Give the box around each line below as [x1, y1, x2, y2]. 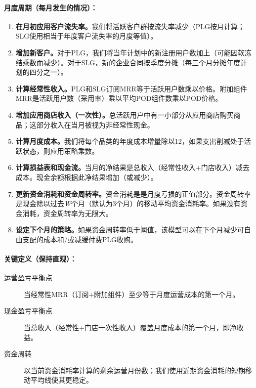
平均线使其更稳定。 [30, 375, 93, 385]
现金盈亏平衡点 [4, 305, 52, 316]
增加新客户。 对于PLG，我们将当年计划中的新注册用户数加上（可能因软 [15, 47, 245, 57]
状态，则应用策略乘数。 [22, 145, 99, 156]
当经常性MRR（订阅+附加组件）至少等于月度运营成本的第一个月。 [24, 289, 240, 299]
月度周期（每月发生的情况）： [4, 2, 97, 12]
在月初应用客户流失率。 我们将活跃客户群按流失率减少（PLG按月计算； [15, 21, 245, 31]
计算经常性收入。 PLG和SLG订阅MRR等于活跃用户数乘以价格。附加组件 [15, 83, 248, 93]
